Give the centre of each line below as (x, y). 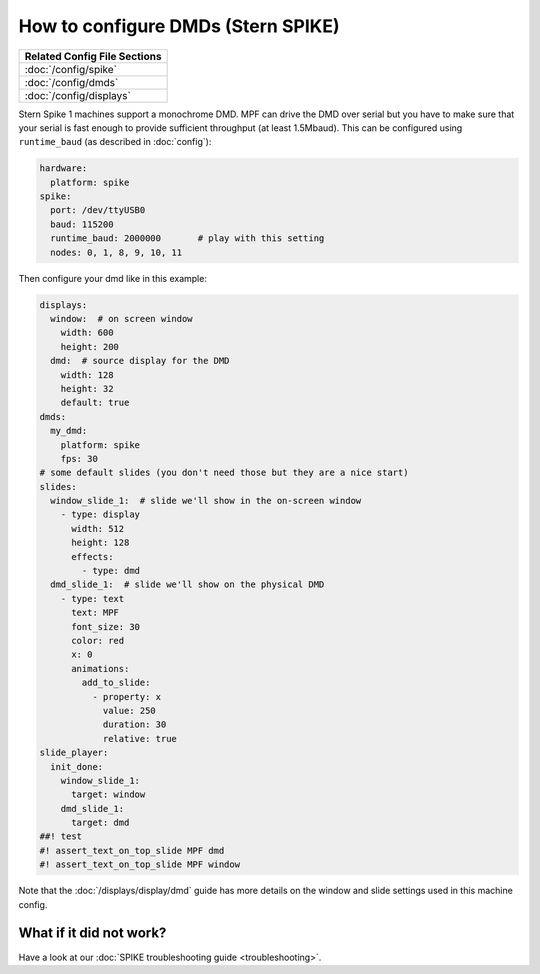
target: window (108, 794)
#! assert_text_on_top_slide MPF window (139, 864)
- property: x (126, 696)
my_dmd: (69, 431)
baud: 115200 (82, 224)
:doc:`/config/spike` (71, 69)
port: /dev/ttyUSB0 (98, 210)
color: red (98, 640)
